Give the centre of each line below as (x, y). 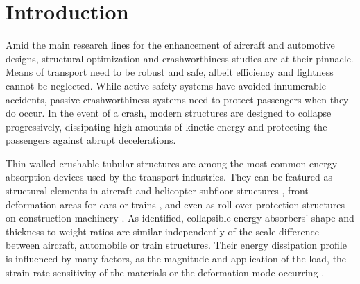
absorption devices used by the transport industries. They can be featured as (169, 177)
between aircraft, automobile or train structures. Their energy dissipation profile (176, 245)
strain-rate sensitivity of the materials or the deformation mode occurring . (165, 272)
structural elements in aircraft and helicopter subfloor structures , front (157, 191)
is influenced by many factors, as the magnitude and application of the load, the (176, 259)
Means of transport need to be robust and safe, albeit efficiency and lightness (170, 72)
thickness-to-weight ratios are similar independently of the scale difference (163, 231)
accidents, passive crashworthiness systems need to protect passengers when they (177, 99)
